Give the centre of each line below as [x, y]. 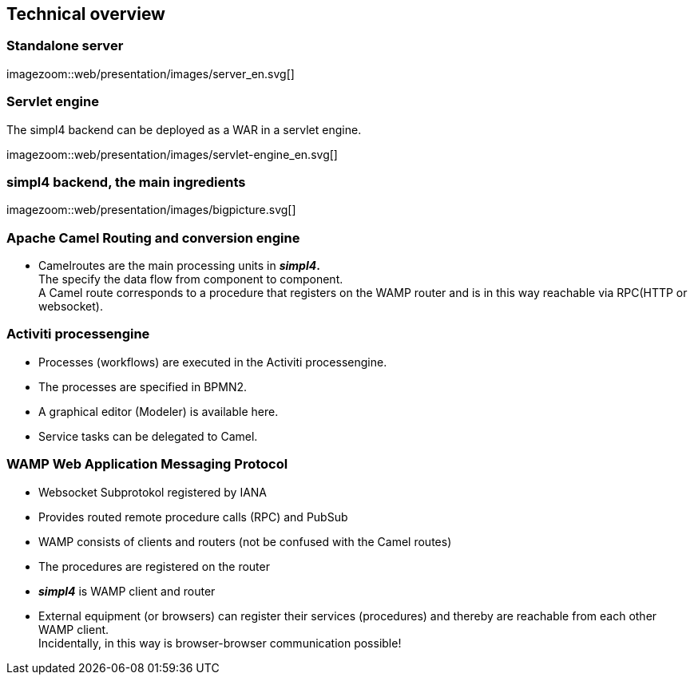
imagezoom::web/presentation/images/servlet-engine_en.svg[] [172, 154]
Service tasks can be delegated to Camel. [148, 436]
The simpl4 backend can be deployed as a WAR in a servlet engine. [184, 129]
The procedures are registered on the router [154, 566]
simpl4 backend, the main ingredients [126, 182]
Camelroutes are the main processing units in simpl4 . [179, 266]
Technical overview [86, 14]
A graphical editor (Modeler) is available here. [159, 411]
